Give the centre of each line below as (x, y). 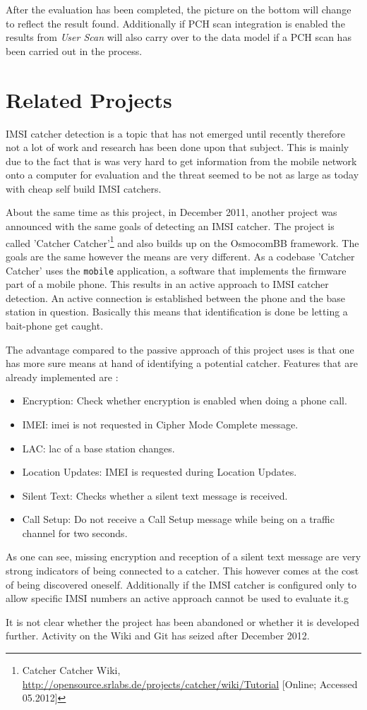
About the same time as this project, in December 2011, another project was (172, 212)
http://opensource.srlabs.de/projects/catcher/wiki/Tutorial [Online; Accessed (190, 684)
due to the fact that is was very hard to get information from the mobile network (181, 161)
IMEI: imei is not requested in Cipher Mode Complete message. (160, 424)
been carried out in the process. (74, 50)
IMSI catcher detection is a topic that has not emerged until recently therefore (175, 133)
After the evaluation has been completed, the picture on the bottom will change (179, 9)
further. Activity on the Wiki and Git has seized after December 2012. (158, 636)
